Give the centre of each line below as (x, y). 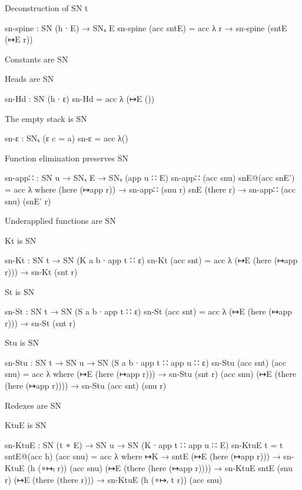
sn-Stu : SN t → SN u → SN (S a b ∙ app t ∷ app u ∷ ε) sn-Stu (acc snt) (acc (145, 362)
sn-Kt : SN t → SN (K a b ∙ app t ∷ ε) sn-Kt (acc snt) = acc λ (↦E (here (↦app (151, 260)
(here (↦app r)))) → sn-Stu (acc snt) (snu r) (86, 385)
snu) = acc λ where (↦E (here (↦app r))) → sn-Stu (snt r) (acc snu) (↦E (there (151, 374)
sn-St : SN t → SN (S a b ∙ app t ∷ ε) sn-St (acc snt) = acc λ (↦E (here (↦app (149, 311)
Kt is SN (21, 240)
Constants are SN (36, 59)
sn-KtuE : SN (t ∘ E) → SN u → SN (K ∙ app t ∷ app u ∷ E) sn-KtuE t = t (144, 444)
